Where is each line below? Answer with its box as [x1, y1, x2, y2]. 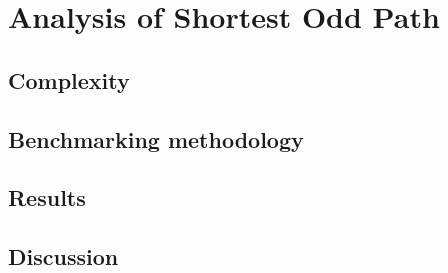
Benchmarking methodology [8, 123, 304, 154]
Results [8, 182, 86, 213]
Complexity [8, 64, 130, 95]
